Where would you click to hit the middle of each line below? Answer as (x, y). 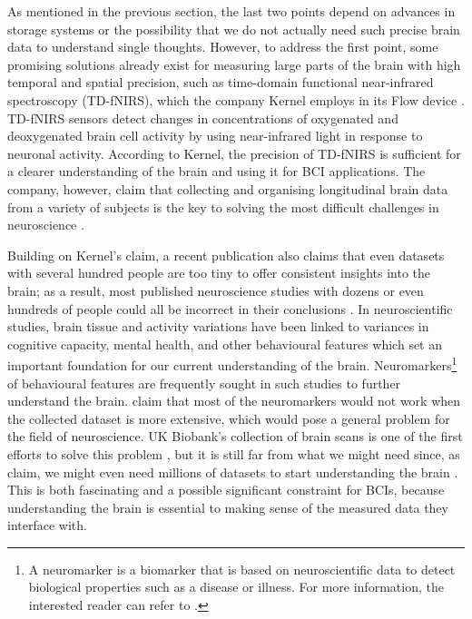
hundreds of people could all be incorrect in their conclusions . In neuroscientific (230, 308)
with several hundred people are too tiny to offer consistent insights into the (219, 273)
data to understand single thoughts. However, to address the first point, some (223, 47)
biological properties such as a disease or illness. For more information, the (236, 587)
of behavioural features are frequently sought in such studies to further (204, 383)
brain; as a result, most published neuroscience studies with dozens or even (216, 290)
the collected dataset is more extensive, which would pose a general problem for (229, 418)
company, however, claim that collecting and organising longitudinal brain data (228, 188)
